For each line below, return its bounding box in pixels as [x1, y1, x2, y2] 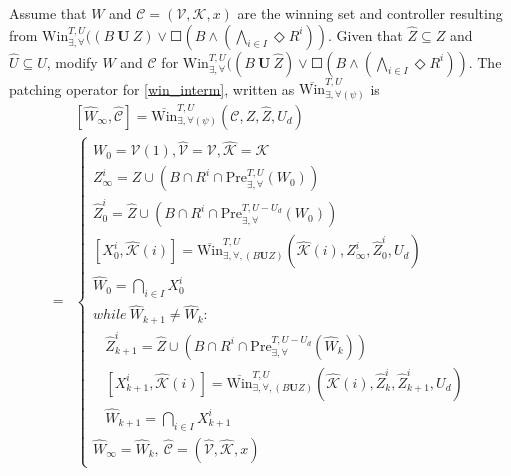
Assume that [9, 3, 87, 23]
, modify [46, 51, 98, 72]
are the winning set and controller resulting [237, 3, 503, 23]
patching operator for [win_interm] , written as [9, 78, 295, 99]
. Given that [328, 24, 403, 45]
